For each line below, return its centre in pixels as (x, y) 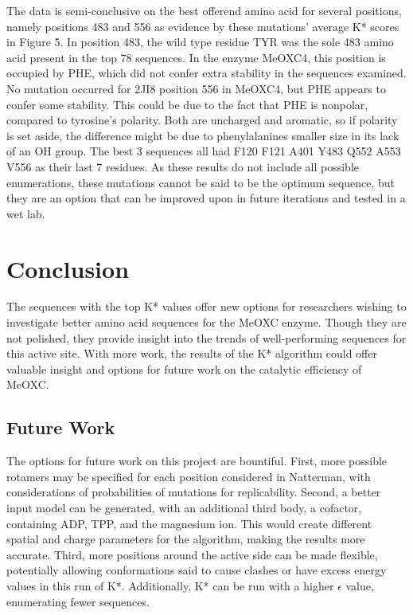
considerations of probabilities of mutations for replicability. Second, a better (194, 492)
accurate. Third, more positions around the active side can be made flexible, (192, 554)
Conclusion (68, 268)
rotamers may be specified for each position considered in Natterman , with (189, 476)
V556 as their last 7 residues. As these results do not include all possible (183, 166)
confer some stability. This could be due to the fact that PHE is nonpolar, (187, 104)
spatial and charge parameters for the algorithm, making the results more (186, 539)
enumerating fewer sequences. (78, 601)
